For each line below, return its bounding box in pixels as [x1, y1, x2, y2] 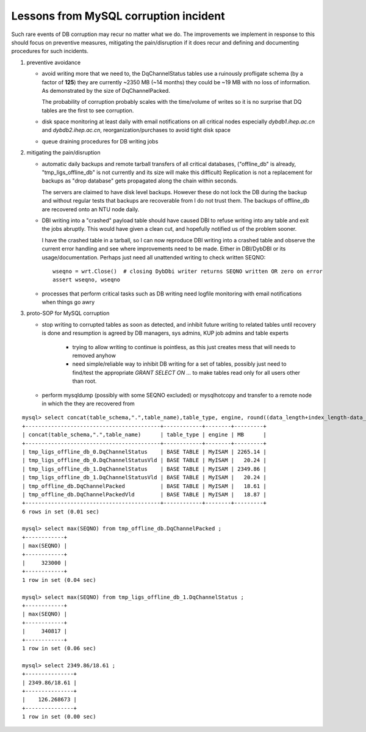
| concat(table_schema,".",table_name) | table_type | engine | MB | [22, 431, 267, 438]
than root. [72, 377, 97, 385]
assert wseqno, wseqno [52, 277, 121, 283]
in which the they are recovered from [41, 400, 135, 407]
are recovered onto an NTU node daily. [41, 205, 140, 213]
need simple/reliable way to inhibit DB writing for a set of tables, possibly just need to [72, 360, 287, 368]
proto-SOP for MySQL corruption [26, 310, 110, 317]
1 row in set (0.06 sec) [22, 645, 96, 651]
